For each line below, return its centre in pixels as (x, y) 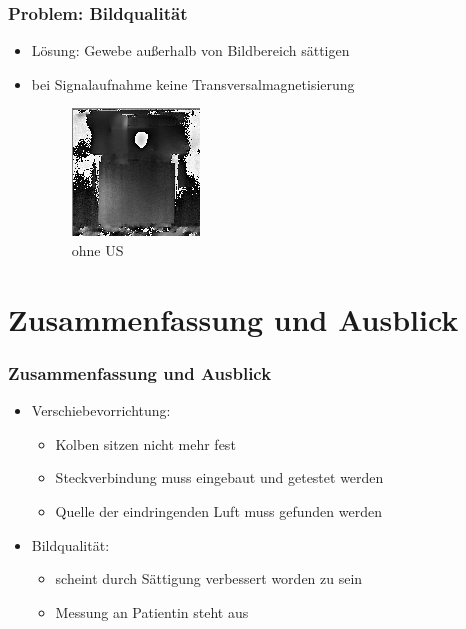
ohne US (97, 250)
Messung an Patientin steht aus (152, 611)
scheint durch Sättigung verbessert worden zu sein (209, 578)
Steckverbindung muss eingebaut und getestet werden (219, 477)
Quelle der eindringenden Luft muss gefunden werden (218, 510)
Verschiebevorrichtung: (101, 410)
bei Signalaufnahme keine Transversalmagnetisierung (193, 83)
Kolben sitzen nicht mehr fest (145, 443)
